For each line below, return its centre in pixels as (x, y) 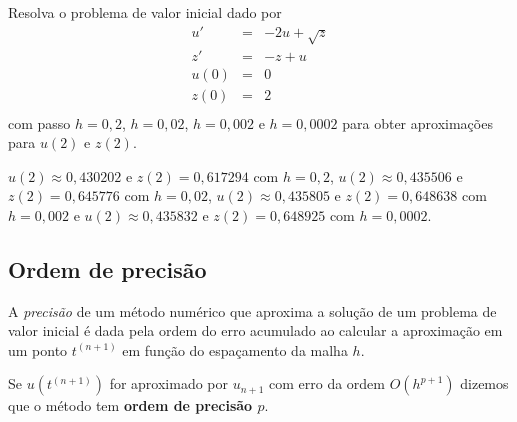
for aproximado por (169, 383)
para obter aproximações (417, 122)
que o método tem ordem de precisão (130, 405)
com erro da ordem (327, 383)
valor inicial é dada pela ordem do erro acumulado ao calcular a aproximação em (255, 330)
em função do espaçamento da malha (235, 349)
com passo (39, 122)
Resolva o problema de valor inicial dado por (145, 12)
